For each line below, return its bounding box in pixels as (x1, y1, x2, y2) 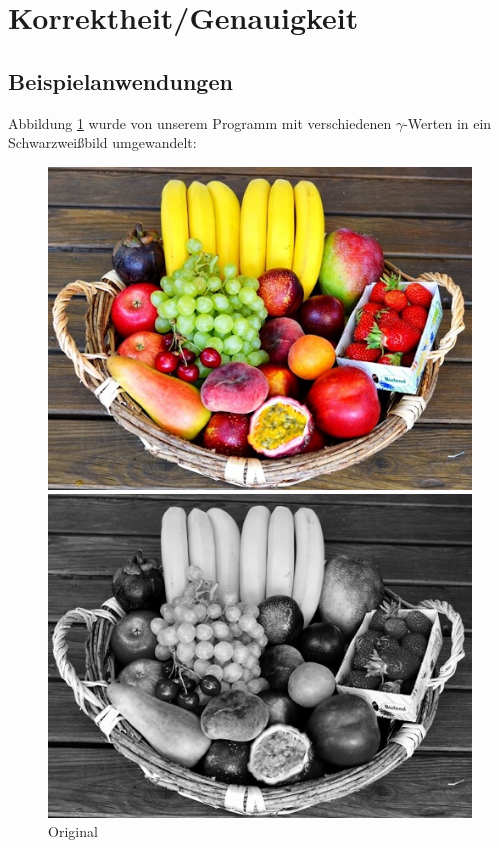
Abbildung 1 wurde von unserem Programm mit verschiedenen (8, 112, 392, 133)
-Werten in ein (403, 112, 492, 133)
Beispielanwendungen (8, 65, 233, 96)
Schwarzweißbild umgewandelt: (8, 132, 197, 153)
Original (48, 821, 98, 842)
